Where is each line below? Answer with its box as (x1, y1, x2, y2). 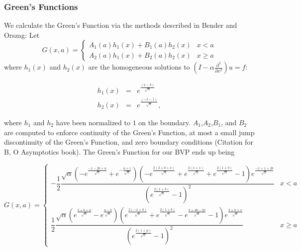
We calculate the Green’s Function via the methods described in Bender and (4, 20, 237, 30)
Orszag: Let (4, 29, 40, 40)
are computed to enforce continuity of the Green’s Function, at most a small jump (4, 127, 255, 137)
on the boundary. (138, 117, 191, 128)
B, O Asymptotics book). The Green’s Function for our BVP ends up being (4, 146, 235, 157)
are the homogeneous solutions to (88, 62, 190, 72)
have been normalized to (56, 117, 130, 128)
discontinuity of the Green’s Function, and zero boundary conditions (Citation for (4, 137, 253, 147)
